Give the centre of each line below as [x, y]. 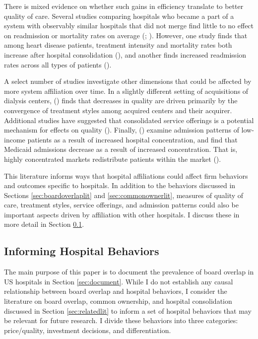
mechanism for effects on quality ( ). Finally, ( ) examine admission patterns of [122, 130]
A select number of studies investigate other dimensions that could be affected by [128, 81]
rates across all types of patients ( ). [58, 64]
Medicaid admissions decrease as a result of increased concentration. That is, [121, 149]
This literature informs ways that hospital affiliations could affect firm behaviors [126, 175]
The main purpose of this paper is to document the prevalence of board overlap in [129, 272]
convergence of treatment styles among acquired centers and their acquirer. [118, 110]
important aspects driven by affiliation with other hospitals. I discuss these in [122, 214]
